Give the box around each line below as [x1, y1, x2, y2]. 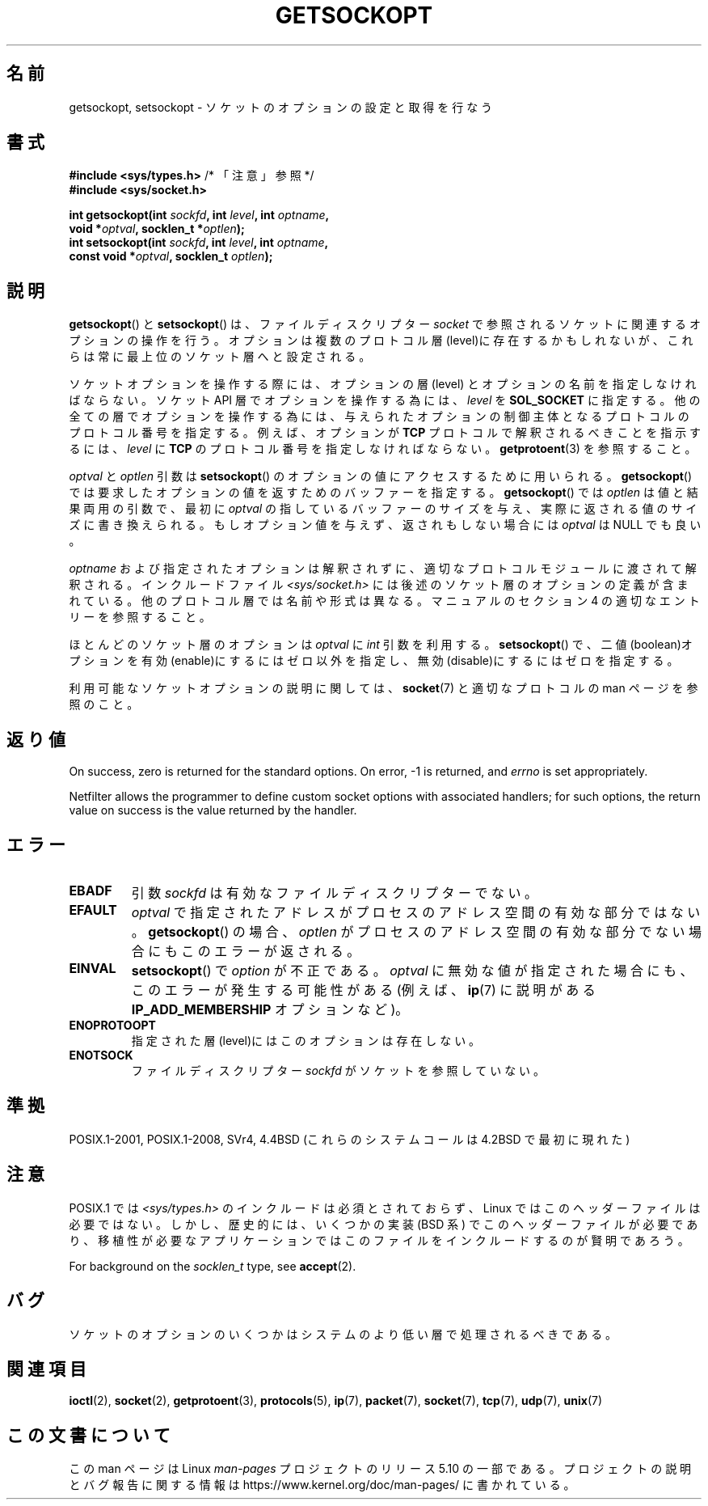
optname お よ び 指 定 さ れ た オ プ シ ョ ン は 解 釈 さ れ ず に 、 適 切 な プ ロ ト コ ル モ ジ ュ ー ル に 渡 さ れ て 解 [69, 561, 697, 576]
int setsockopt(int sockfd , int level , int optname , [69, 235, 329, 250]
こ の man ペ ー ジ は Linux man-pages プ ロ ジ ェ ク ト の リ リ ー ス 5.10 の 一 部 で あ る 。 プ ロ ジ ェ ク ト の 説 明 [69, 1462, 692, 1476]
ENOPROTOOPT [69, 1017, 156, 1032]
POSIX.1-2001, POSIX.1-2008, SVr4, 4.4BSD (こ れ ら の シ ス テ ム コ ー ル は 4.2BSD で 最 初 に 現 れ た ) [69, 1132, 630, 1146]
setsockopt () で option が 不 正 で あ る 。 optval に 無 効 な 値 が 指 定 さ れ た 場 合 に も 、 [131, 962, 693, 979]
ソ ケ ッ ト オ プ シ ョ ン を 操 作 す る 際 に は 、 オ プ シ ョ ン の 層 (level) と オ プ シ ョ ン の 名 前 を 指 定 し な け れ [69, 377, 697, 391]
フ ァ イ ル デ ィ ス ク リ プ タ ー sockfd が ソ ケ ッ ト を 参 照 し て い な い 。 [131, 1063, 546, 1077]
